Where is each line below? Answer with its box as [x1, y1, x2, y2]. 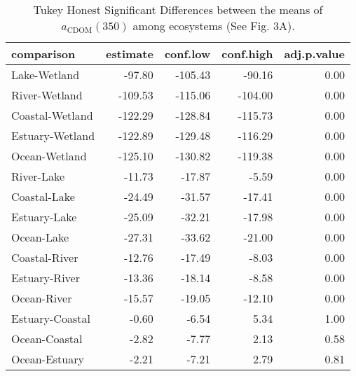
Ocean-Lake [11, 229, 69, 245]
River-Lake [11, 168, 65, 184]
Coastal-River [11, 249, 78, 265]
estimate [106, 46, 153, 62]
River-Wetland [11, 87, 83, 103]
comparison [11, 46, 76, 62]
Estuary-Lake [11, 209, 77, 225]
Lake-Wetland [11, 67, 80, 83]
